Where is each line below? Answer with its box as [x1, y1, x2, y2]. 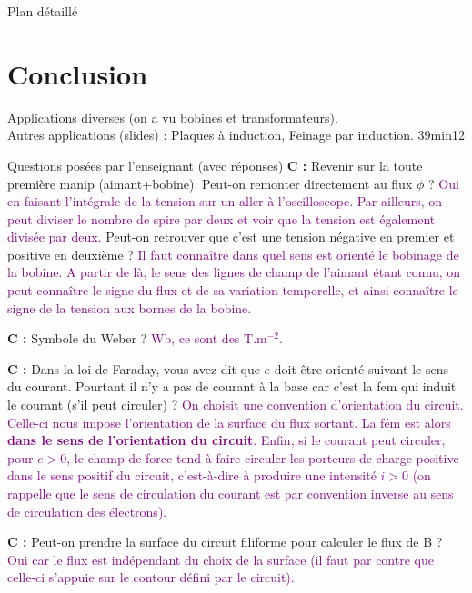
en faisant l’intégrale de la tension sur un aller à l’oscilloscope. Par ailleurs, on [7, 192, 443, 211]
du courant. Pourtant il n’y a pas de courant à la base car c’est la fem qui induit [7, 377, 457, 396]
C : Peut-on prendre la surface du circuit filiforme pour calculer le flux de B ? [7, 532, 443, 551]
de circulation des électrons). [7, 501, 167, 520]
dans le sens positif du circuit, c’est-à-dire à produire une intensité [7, 466, 377, 485]
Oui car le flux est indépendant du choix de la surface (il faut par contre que [7, 549, 434, 568]
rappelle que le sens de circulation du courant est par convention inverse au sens [7, 484, 454, 502]
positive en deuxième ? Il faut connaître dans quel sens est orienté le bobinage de [7, 244, 459, 263]
